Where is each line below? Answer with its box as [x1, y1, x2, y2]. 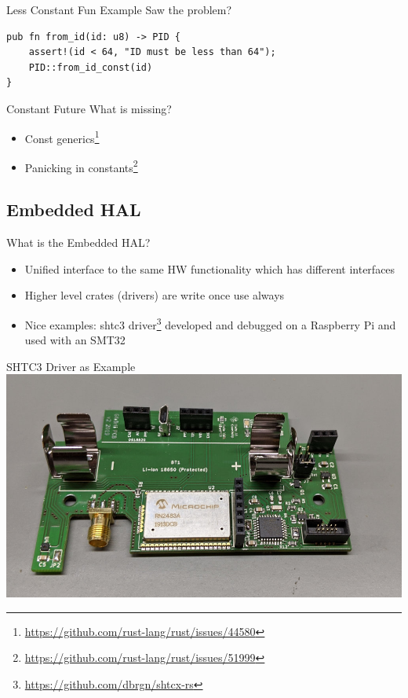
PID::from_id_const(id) [28, 61, 153, 73]
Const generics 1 [24, 127, 100, 146]
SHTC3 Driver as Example [6, 358, 136, 374]
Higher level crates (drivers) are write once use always [24, 287, 285, 303]
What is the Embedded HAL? [6, 234, 151, 251]
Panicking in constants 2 [24, 156, 138, 175]
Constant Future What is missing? [6, 100, 172, 116]
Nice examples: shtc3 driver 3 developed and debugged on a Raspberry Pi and [24, 314, 396, 332]
